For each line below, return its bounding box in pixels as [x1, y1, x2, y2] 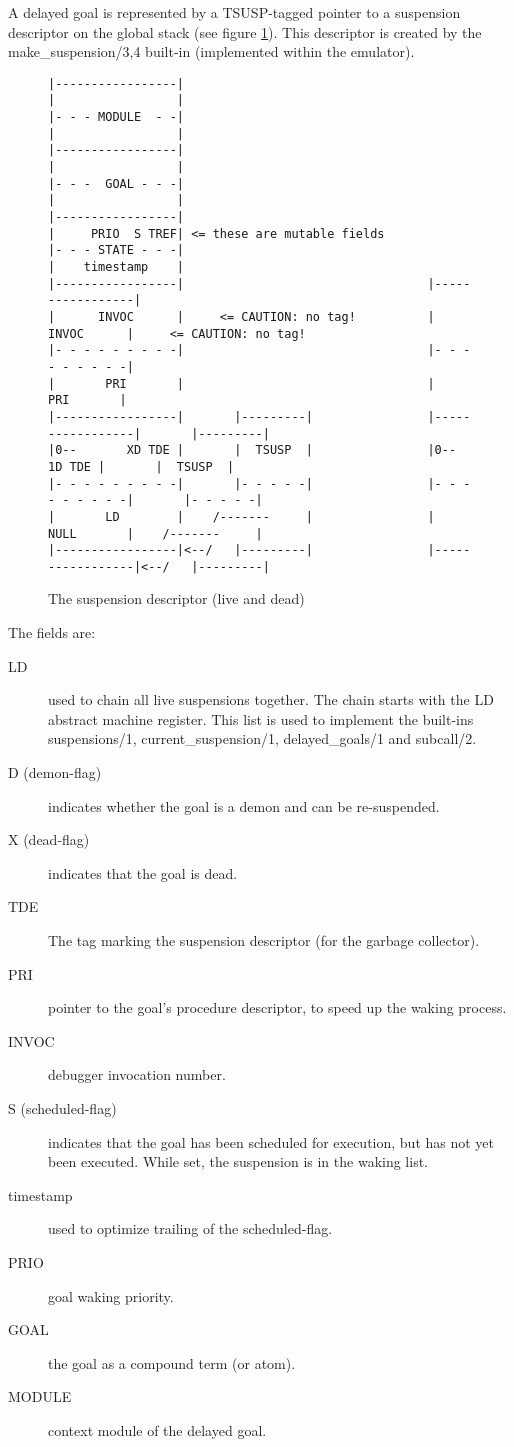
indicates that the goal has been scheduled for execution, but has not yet [48, 1131, 495, 1152]
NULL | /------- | [48, 526, 263, 541]
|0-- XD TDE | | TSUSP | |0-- [48, 443, 457, 458]
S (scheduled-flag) [8, 1097, 117, 1118]
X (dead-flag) [8, 829, 90, 850]
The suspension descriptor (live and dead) [48, 588, 305, 609]
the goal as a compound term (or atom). [48, 1352, 296, 1373]
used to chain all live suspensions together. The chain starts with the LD [48, 689, 494, 710]
